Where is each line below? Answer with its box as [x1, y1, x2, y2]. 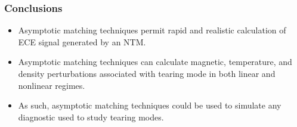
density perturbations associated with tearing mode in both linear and [18, 67, 276, 79]
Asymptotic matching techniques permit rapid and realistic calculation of [18, 24, 286, 36]
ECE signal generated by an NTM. [18, 35, 146, 48]
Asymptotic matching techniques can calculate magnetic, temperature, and [18, 55, 292, 68]
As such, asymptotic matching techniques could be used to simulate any [18, 99, 281, 111]
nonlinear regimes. [18, 79, 85, 91]
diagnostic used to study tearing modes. [18, 110, 164, 123]
